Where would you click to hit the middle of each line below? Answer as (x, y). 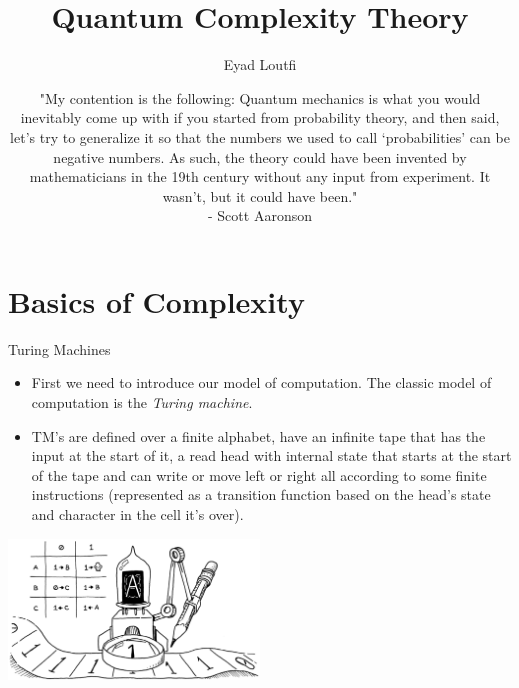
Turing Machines (59, 348)
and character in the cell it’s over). (137, 513)
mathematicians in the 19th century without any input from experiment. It (260, 176)
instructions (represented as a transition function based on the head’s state (261, 494)
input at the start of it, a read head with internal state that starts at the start (271, 455)
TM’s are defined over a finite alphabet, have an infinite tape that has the (258, 435)
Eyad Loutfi (260, 64)
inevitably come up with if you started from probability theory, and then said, (260, 117)
